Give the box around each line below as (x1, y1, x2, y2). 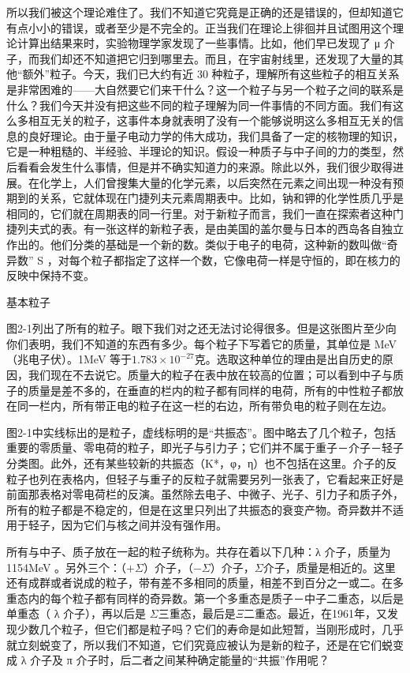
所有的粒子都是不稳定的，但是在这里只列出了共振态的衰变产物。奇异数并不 (6, 501, 393, 517)
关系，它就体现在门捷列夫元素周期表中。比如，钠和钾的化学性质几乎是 (39, 190, 404, 206)
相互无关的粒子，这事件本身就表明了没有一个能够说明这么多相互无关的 (28, 112, 393, 129)
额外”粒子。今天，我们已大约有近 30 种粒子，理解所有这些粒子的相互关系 (22, 66, 400, 82)
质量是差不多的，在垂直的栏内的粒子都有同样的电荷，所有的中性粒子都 (28, 382, 393, 398)
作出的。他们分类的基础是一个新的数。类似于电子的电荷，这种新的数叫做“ (6, 235, 387, 252)
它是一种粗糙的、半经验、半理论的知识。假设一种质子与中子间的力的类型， (6, 143, 393, 160)
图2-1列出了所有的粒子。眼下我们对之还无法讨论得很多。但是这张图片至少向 (6, 320, 397, 336)
